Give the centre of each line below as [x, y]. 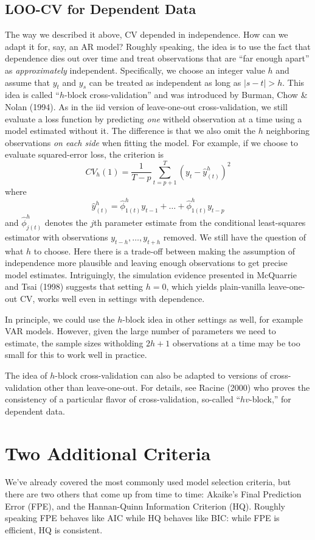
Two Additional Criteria [108, 453]
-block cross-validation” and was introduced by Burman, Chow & [186, 95]
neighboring [288, 131]
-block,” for [270, 399]
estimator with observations [57, 237]
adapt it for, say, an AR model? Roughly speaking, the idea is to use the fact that [158, 46]
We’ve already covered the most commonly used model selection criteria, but [148, 482]
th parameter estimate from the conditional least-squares [200, 222]
